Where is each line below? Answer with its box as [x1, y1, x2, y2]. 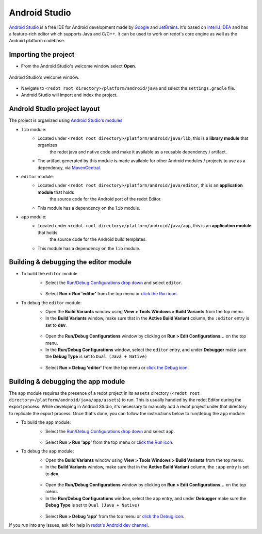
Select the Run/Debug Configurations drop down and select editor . [45, 280, 183, 285]
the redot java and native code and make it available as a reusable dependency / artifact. [49, 149, 227, 155]
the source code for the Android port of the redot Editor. [49, 196, 162, 202]
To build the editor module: [21, 271, 79, 277]
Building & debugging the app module [9, 377, 125, 385]
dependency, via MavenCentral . [37, 165, 101, 170]
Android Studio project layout [9, 105, 100, 113]
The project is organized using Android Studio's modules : [9, 117, 124, 123]
